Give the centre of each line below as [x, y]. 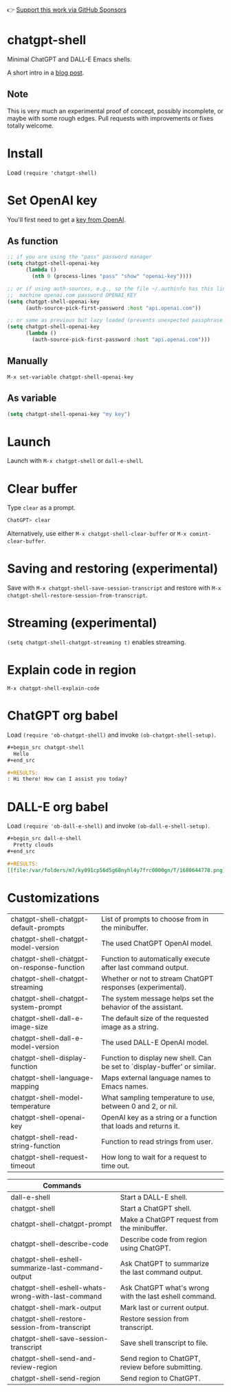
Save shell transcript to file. [164, 1342]
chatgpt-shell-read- [45, 1137]
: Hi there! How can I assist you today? [67, 779]
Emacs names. [125, 1086]
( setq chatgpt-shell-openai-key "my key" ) [69, 414]
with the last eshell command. [168, 1296]
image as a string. [130, 1026]
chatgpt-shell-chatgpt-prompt [61, 1224]
